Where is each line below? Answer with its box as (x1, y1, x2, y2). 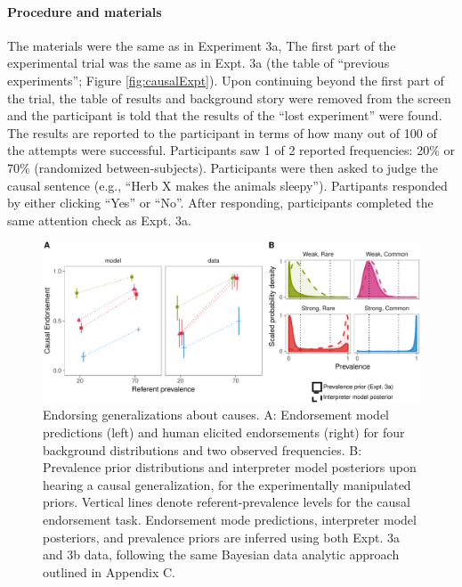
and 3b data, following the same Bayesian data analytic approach (43, 545, 400, 564)
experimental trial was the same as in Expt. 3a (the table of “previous (7, 53, 390, 72)
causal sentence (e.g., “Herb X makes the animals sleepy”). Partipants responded (7, 175, 448, 194)
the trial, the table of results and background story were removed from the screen (7, 88, 451, 107)
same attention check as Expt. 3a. (7, 210, 191, 229)
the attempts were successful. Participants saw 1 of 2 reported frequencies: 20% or (7, 141, 455, 159)
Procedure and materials (7, 2, 162, 20)
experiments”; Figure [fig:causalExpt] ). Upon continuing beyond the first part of (7, 70, 444, 89)
